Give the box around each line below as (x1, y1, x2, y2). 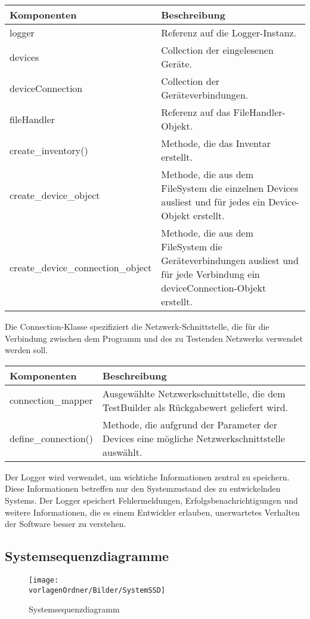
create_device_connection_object (10, 260, 152, 274)
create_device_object (10, 188, 100, 202)
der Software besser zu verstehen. (5, 517, 126, 530)
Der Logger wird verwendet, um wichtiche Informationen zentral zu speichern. (5, 470, 290, 483)
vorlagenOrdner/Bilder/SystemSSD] (29, 586, 166, 595)
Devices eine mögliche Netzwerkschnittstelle (103, 431, 285, 445)
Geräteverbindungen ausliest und (161, 253, 299, 267)
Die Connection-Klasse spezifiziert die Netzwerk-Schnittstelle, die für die (5, 320, 269, 332)
